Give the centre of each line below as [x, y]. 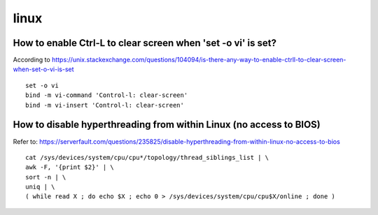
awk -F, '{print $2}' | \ [70, 167]
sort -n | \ [46, 177]
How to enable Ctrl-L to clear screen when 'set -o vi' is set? [145, 43]
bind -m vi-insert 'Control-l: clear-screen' [105, 105]
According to [31, 60]
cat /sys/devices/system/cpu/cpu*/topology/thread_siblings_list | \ [147, 157]
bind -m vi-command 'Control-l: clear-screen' [107, 95]
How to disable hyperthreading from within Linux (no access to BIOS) [167, 125]
